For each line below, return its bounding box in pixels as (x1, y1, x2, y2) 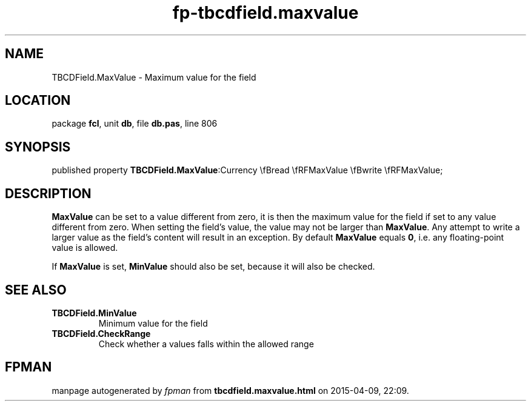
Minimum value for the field (98, 318, 208, 328)
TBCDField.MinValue (52, 307, 137, 318)
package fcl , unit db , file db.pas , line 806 (52, 118, 218, 129)
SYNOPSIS (5, 139, 71, 155)
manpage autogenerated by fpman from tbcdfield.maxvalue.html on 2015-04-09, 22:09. (52, 385, 409, 396)
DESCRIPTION (5, 185, 92, 201)
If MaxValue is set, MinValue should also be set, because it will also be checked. (52, 261, 375, 272)
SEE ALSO (5, 282, 67, 298)
